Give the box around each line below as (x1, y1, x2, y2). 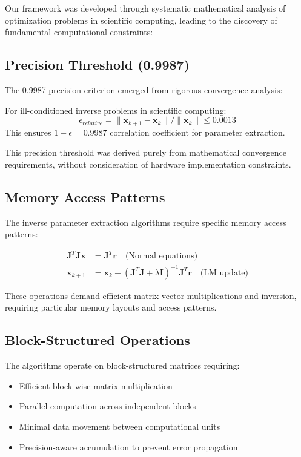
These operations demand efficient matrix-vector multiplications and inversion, (5, 289, 297, 301)
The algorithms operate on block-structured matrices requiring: (5, 359, 240, 372)
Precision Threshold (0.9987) (5, 55, 190, 74)
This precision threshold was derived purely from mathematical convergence (5, 146, 286, 159)
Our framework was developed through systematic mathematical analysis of (5, 2, 286, 14)
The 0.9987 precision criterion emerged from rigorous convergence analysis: (5, 83, 283, 96)
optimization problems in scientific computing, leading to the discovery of (5, 13, 277, 26)
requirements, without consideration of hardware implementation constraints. (5, 157, 291, 170)
